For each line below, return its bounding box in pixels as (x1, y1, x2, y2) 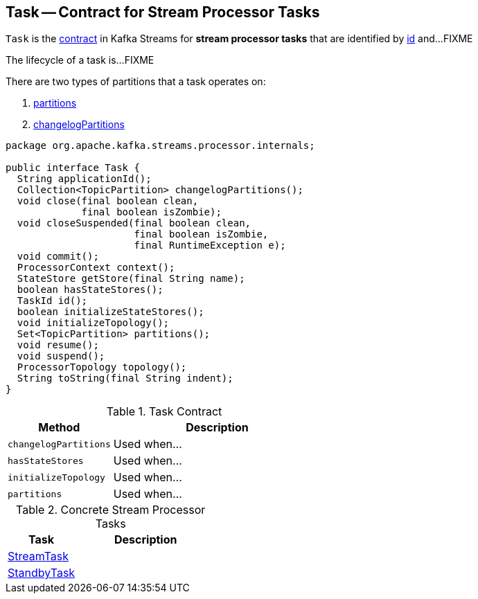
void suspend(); (17, 350, 105, 362)
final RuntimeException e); (134, 240, 286, 251)
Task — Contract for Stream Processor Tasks (6, 3, 320, 21)
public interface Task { (6, 162, 140, 174)
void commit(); (17, 251, 99, 262)
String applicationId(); (17, 173, 152, 185)
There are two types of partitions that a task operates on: (6, 75, 266, 88)
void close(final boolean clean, (17, 195, 199, 207)
